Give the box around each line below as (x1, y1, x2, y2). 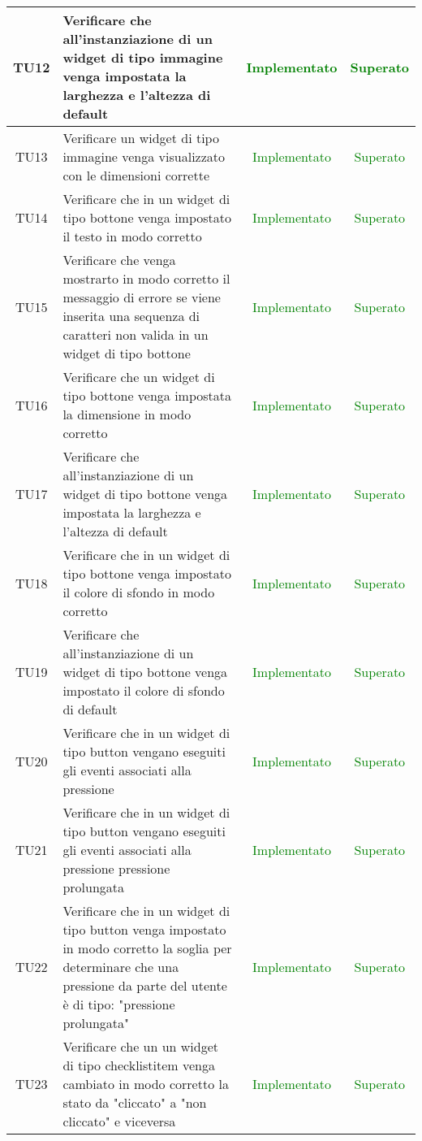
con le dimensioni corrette (62, 166, 209, 184)
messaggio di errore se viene (62, 288, 221, 306)
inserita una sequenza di (62, 306, 200, 325)
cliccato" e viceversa (62, 1112, 176, 1130)
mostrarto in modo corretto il (62, 269, 230, 288)
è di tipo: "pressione (62, 995, 175, 1013)
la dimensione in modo (62, 405, 192, 423)
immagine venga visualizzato (62, 147, 226, 166)
